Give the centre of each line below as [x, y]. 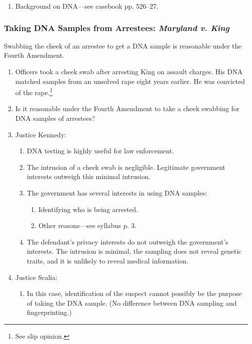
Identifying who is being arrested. [88, 209]
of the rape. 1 [34, 91]
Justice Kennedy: [41, 134]
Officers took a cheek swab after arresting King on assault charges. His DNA [129, 71]
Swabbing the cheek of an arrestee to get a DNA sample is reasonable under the [123, 45]
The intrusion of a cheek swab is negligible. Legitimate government [126, 167]
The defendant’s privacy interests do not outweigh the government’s [127, 241]
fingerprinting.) [49, 312]
